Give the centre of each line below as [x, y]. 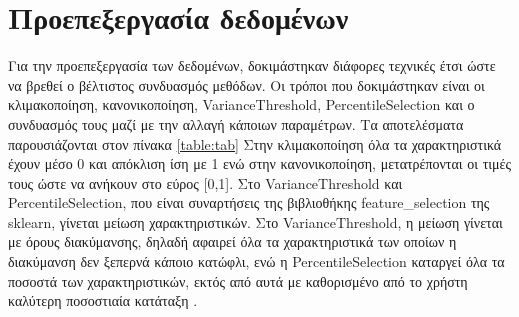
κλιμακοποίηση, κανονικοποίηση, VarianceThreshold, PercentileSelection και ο [241, 104]
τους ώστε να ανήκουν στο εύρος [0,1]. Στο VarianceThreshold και [205, 182]
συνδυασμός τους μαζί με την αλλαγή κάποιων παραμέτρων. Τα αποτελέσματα [236, 123]
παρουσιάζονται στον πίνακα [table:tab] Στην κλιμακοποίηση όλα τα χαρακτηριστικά [255, 143]
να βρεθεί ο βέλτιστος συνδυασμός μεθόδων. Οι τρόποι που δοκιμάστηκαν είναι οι [246, 84]
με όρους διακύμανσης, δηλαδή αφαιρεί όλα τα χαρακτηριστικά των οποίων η [232, 241]
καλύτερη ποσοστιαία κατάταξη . [103, 300]
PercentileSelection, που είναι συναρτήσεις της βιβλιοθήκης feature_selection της [249, 202]
